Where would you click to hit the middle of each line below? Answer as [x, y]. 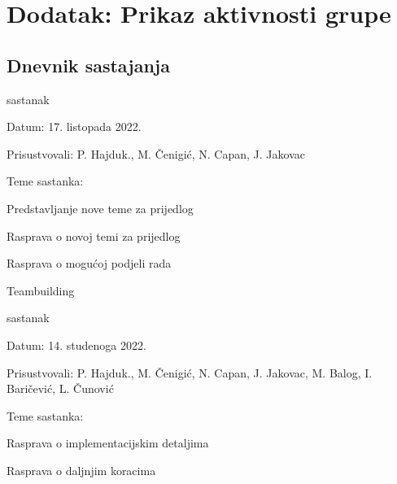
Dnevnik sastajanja [88, 65]
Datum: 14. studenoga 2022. [76, 344]
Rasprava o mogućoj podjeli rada [89, 263]
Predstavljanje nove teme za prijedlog [100, 208]
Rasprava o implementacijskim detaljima [108, 443]
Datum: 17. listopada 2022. [74, 126]
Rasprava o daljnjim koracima [81, 470]
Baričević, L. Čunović [60, 388]
